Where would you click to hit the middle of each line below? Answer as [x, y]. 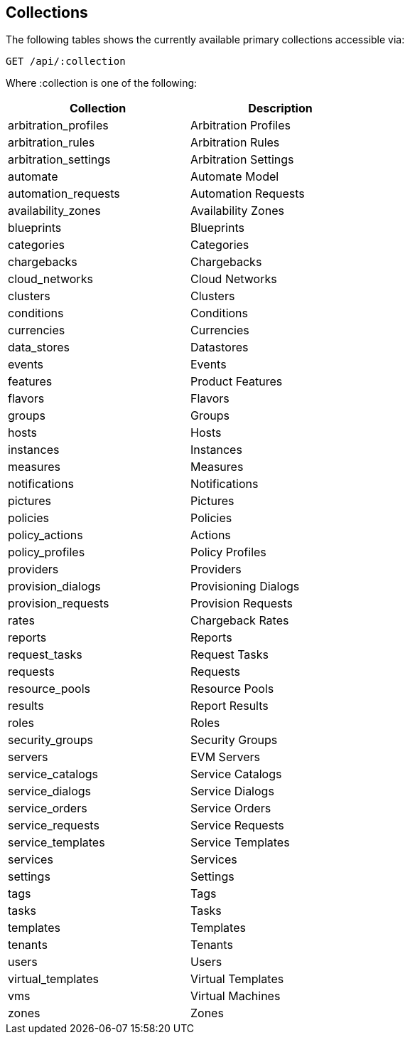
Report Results [230, 706]
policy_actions [45, 535]
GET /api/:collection [66, 62]
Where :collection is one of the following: [102, 83]
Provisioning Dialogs [245, 587]
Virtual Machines [236, 996]
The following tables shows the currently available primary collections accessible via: [205, 40]
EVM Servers [225, 757]
